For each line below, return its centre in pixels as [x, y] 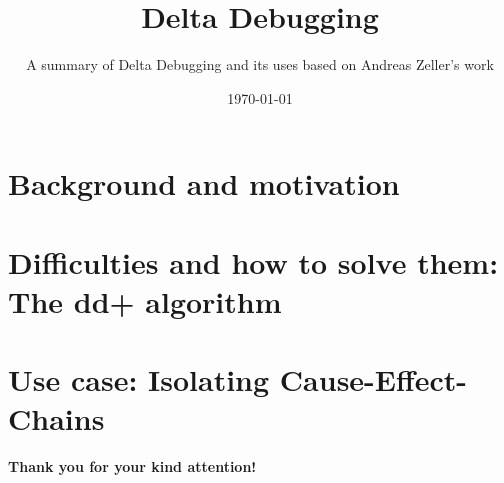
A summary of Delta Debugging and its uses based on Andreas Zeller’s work [260, 64]
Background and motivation [204, 183]
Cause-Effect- [373, 379]
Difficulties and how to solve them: [253, 261]
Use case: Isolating [139, 379]
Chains [56, 418]
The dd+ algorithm [145, 300]
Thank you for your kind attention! [132, 466]
